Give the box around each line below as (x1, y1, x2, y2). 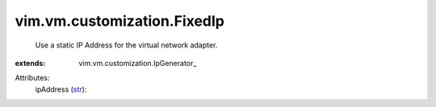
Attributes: (15, 73, 50, 83)
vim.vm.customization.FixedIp (15, 12, 225, 30)
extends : (15, 58, 46, 68)
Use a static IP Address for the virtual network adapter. (35, 40, 218, 50)
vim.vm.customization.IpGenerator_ (78, 58, 197, 68)
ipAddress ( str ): (35, 84, 87, 94)
